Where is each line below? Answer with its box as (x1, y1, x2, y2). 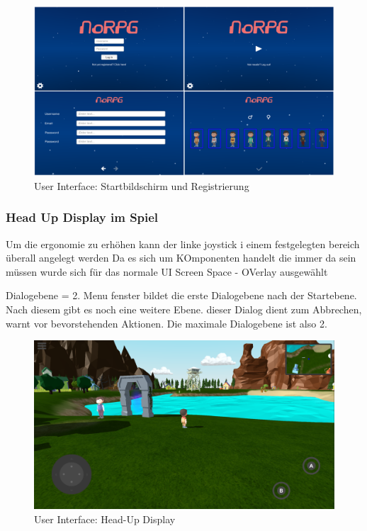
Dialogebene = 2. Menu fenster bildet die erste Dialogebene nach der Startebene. (6, 288, 357, 303)
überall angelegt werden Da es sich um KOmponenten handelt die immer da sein (6, 250, 356, 265)
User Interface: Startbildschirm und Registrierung (34, 178, 249, 193)
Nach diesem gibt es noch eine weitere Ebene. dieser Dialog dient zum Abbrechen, (6, 301, 362, 316)
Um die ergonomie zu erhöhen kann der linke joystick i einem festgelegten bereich (6, 236, 360, 251)
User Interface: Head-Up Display (34, 511, 176, 526)
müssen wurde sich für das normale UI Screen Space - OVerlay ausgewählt (6, 264, 328, 279)
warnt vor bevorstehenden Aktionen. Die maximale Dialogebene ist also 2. (6, 315, 327, 330)
